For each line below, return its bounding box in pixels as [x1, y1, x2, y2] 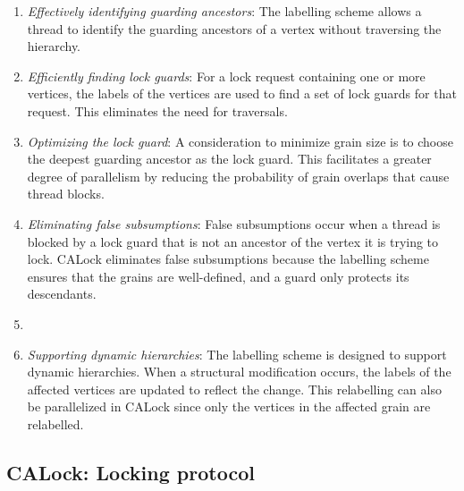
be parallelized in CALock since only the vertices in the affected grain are [27, 397, 431, 416]
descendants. [27, 284, 97, 303]
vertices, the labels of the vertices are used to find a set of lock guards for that [27, 84, 457, 103]
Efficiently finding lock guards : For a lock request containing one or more [27, 66, 426, 85]
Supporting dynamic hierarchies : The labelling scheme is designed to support [27, 344, 447, 363]
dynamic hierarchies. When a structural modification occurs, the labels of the [27, 362, 451, 381]
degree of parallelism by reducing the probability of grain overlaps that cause [27, 166, 450, 185]
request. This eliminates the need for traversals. [27, 101, 288, 120]
